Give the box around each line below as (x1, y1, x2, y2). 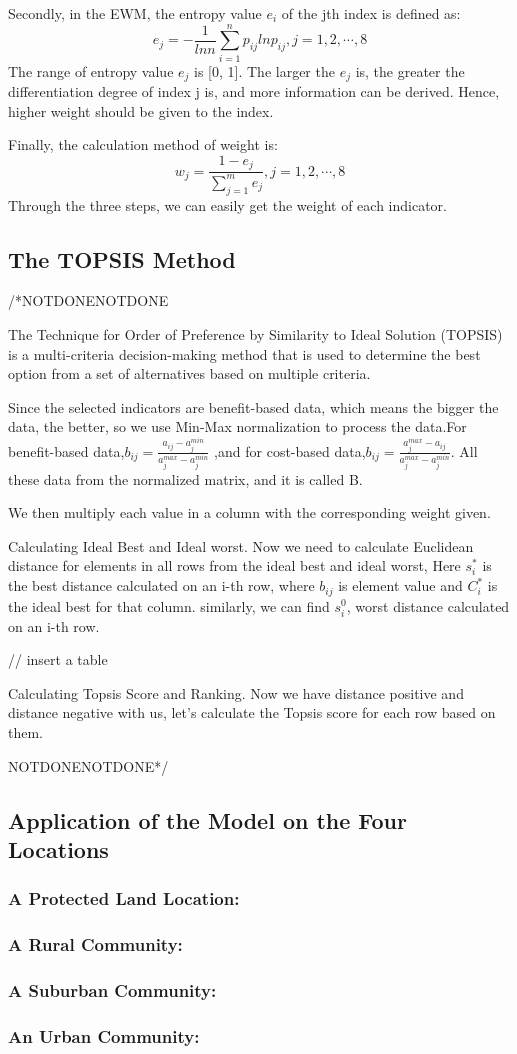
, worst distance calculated (346, 595, 510, 616)
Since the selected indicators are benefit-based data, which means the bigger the (8, 396, 499, 417)
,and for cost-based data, (214, 440, 366, 461)
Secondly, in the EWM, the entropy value (8, 3, 262, 23)
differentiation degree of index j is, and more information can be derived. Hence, (8, 81, 500, 102)
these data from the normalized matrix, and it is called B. (8, 468, 363, 489)
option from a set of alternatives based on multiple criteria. (8, 363, 371, 384)
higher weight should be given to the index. (8, 100, 274, 121)
